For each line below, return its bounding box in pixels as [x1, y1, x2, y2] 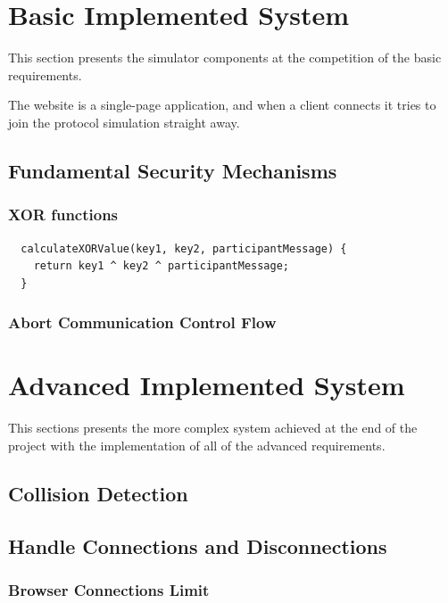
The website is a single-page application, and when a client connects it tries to [8, 95, 436, 114]
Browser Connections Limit [8, 578, 210, 600]
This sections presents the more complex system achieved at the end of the [8, 418, 418, 437]
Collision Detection [8, 479, 188, 507]
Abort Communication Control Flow [8, 311, 277, 334]
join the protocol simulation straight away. [8, 112, 240, 131]
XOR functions [8, 203, 119, 226]
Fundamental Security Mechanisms [8, 156, 337, 184]
